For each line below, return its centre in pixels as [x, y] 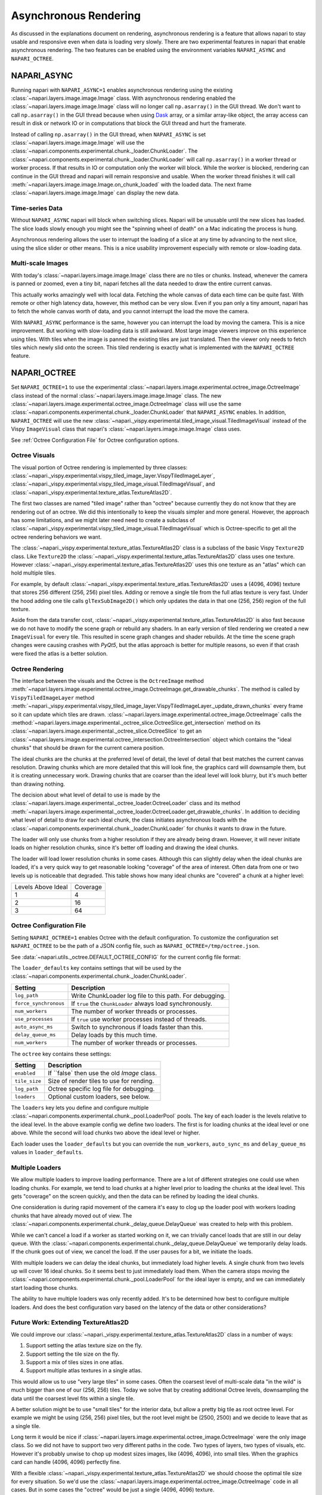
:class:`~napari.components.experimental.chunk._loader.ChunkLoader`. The [104, 151]
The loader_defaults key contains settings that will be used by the [96, 968]
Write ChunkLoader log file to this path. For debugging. [148, 996]
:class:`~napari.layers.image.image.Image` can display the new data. [95, 193]
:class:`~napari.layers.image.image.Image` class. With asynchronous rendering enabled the [123, 98]
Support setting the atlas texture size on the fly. [84, 1345]
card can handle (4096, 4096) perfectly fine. [66, 1462]
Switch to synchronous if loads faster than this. [137, 1027]
